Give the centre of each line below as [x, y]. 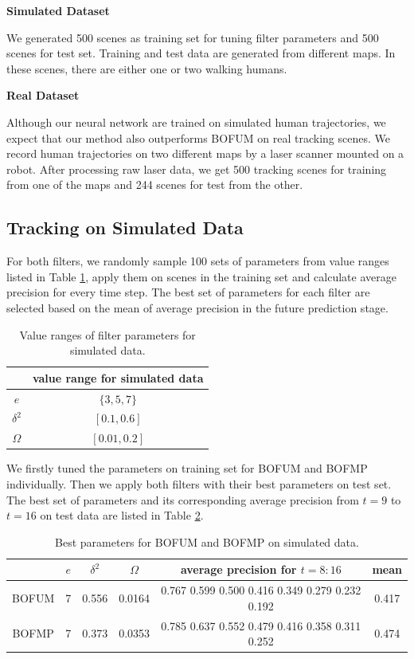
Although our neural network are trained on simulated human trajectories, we [196, 122]
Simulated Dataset [58, 10]
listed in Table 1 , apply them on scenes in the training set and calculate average [201, 276]
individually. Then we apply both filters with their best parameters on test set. [199, 483]
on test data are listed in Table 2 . [122, 515]
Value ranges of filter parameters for [107, 334]
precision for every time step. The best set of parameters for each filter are [188, 292]
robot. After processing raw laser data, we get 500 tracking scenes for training [197, 169]
